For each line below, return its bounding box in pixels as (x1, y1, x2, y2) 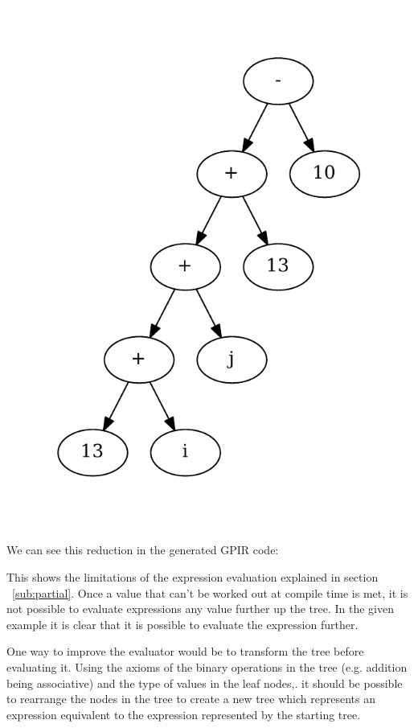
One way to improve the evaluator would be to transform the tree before (6, 643, 364, 660)
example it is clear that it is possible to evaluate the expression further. (6, 615, 359, 632)
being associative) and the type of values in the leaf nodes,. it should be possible (6, 674, 403, 691)
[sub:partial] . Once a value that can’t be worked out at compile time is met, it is (12, 584, 408, 601)
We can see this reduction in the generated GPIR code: (6, 541, 279, 558)
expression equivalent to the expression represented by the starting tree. (6, 705, 361, 722)
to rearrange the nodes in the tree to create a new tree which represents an (6, 690, 375, 707)
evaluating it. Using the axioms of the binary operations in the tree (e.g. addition (6, 659, 408, 676)
